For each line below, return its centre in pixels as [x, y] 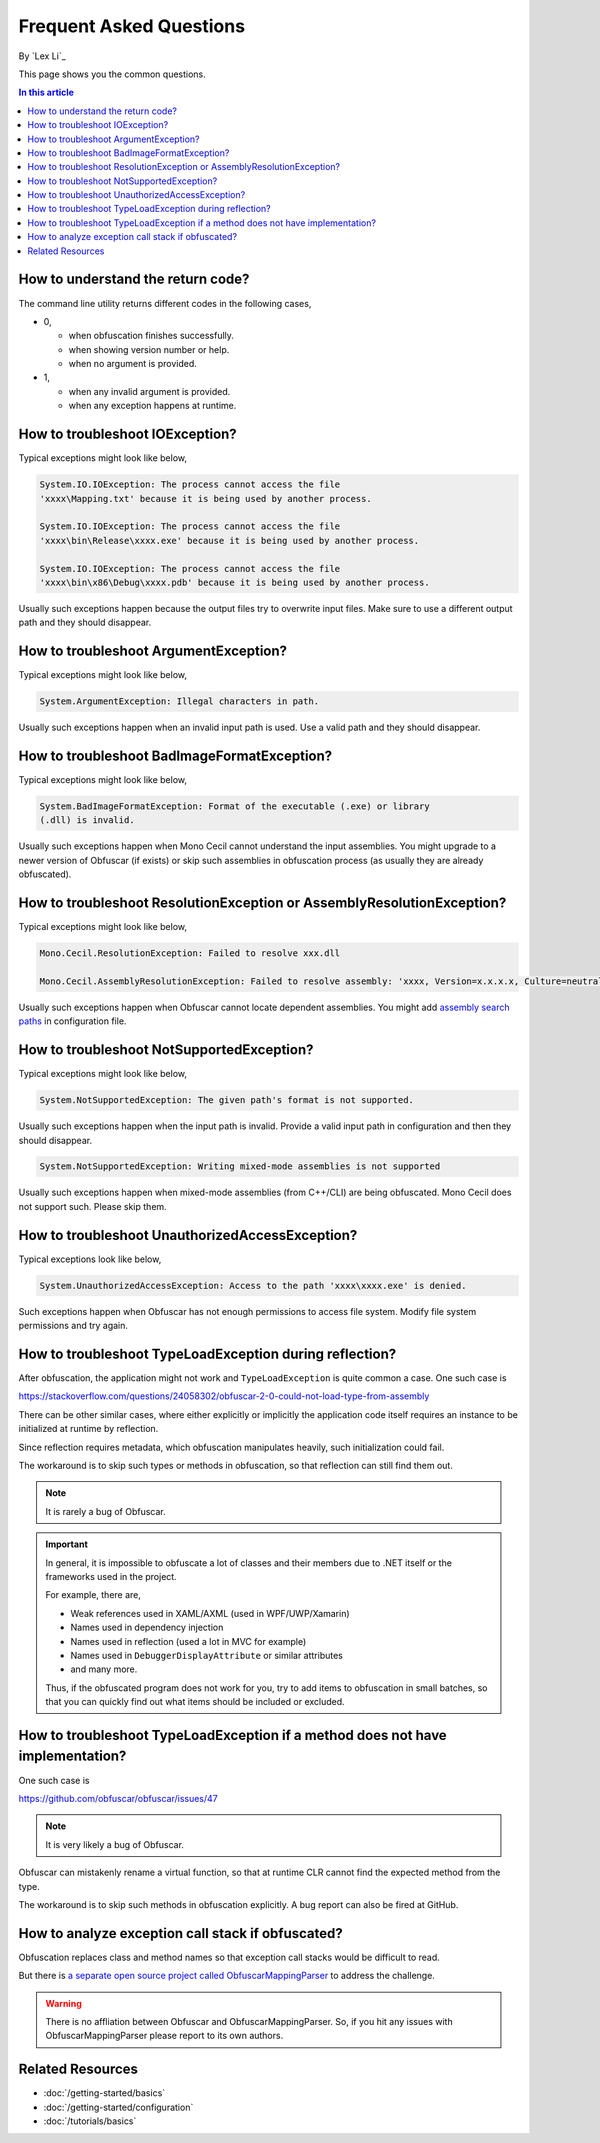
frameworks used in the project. [111, 1576]
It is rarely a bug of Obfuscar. [106, 1511]
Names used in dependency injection [147, 1627]
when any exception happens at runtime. [152, 406]
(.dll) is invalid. [87, 820]
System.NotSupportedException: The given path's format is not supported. [227, 1100]
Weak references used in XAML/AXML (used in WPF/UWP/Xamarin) [210, 1613]
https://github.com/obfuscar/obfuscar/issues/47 [118, 1798]
